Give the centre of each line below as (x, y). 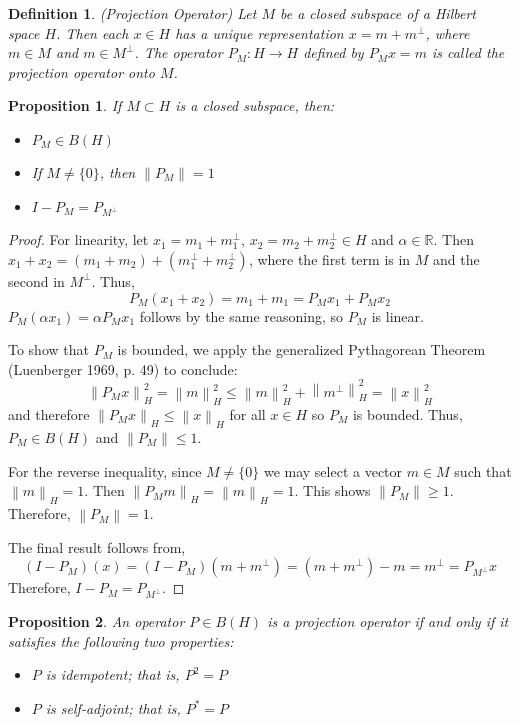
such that (483, 470)
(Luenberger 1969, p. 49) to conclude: (123, 368)
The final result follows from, (97, 546)
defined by (333, 52)
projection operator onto (81, 71)
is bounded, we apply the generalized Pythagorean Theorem (301, 349)
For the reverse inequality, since (105, 470)
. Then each (92, 32)
